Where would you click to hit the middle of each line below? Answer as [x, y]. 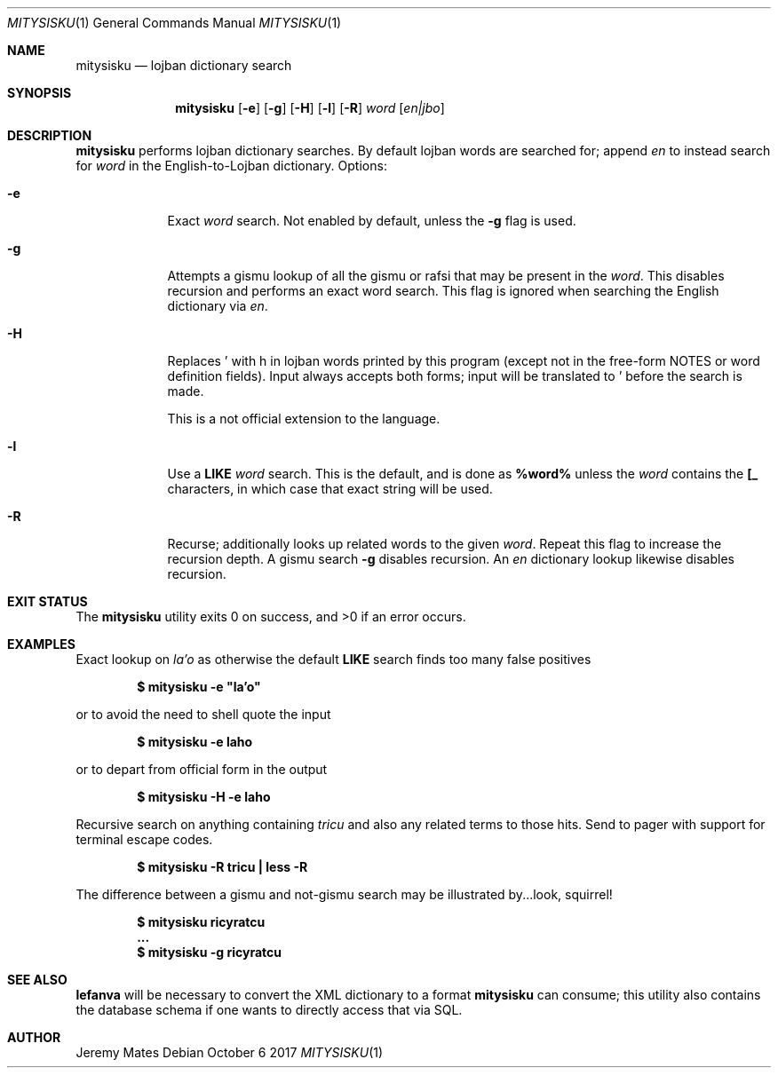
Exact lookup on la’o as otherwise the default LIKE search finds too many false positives [333, 659]
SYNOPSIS [40, 93]
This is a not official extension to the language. [304, 419]
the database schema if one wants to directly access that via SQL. [269, 1010]
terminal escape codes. [144, 839]
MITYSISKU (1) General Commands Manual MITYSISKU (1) [175, 23]
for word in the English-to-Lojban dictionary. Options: [231, 166]
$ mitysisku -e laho [195, 742]
